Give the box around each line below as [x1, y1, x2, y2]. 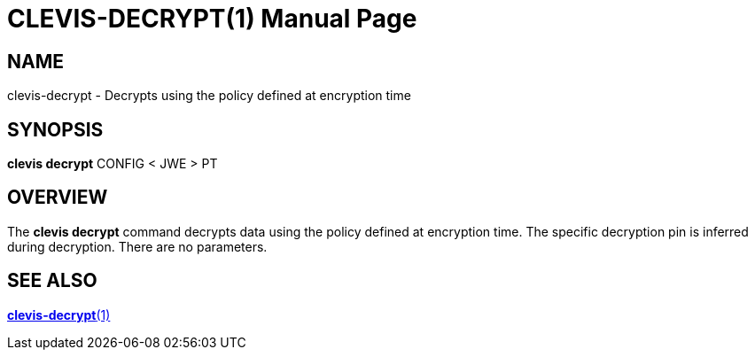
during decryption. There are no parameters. [7, 238, 268, 254]
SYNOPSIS [7, 118, 104, 141]
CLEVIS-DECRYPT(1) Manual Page [7, 4, 417, 34]
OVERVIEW [7, 186, 108, 209]
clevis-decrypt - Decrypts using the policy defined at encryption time [7, 88, 411, 104]
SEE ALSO [7, 269, 97, 292]
